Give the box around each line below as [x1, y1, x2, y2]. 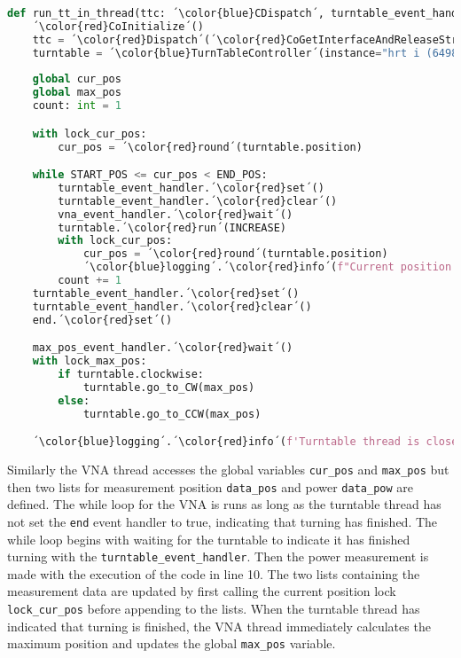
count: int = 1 [32, 99, 121, 113]
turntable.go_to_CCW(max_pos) [82, 407, 262, 420]
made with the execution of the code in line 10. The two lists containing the [7, 564, 420, 583]
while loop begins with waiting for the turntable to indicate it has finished [7, 529, 410, 548]
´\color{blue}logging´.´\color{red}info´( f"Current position [82, 261, 452, 274]
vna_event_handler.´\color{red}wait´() [58, 208, 293, 221]
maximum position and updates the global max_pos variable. [7, 634, 336, 653]
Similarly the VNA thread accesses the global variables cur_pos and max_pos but [7, 460, 449, 478]
